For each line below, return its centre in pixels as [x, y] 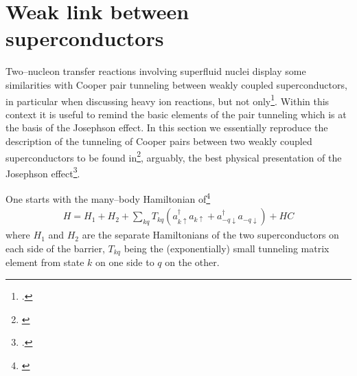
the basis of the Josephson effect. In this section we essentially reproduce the [167, 128]
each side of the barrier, [55, 248]
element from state [45, 262]
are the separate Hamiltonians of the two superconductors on [210, 235]
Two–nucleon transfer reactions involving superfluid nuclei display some [156, 71]
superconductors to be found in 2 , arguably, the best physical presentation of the [174, 156]
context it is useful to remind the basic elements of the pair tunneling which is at [176, 114]
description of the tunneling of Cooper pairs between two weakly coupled [159, 141]
